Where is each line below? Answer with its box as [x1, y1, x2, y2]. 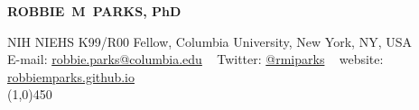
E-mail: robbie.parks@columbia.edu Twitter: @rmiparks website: [7, 50, 384, 69]
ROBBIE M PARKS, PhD [7, 2, 182, 20]
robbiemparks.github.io [7, 67, 135, 86]
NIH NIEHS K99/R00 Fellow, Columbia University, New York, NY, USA [7, 32, 412, 50]
